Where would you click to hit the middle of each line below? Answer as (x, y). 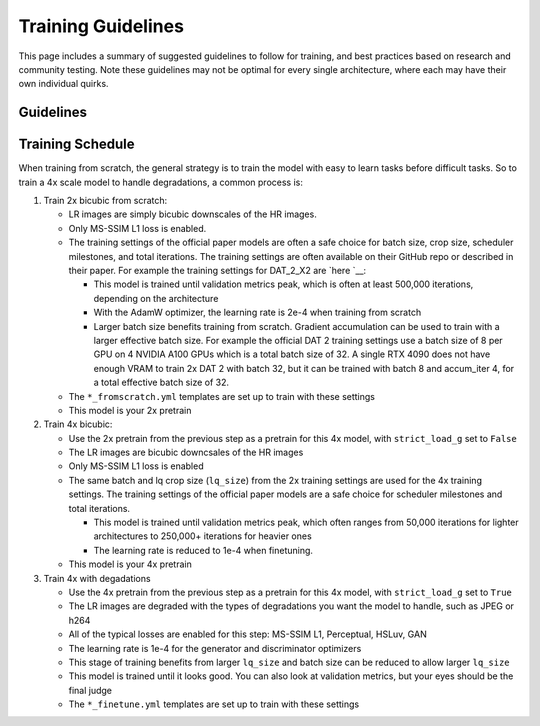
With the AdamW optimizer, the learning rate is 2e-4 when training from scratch (257, 312)
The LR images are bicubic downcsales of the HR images (186, 452)
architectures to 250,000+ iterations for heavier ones (202, 536)
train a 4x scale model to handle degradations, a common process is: (161, 182)
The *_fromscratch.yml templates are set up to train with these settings (221, 396)
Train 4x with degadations (97, 578)
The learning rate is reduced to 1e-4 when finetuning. (203, 550)
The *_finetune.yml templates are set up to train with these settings (214, 704)
